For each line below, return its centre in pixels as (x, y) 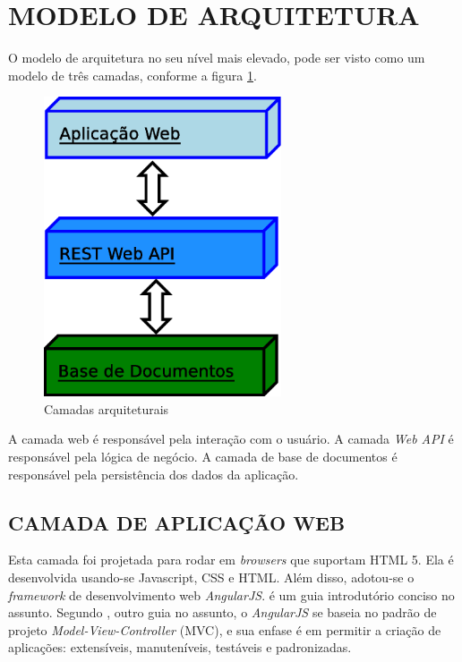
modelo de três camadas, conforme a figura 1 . (133, 75)
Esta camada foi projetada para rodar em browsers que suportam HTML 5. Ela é (231, 560)
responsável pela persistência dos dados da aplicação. (154, 474)
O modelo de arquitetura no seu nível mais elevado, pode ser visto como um (217, 58)
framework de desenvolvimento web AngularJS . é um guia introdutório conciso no (231, 594)
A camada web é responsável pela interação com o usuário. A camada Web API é (231, 439)
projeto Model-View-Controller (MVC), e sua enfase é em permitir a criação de (225, 629)
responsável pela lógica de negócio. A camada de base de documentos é (203, 456)
